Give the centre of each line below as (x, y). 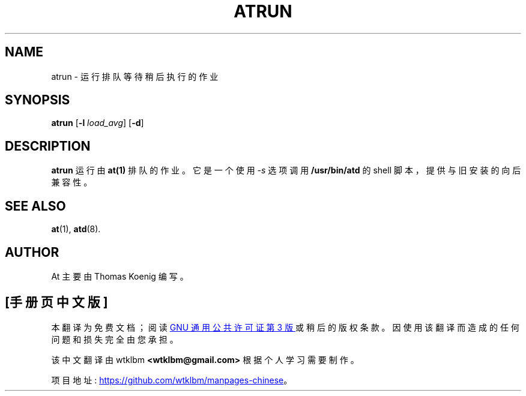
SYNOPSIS (38, 100)
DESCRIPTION (48, 146)
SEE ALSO (35, 206)
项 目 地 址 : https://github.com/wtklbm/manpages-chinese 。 (172, 380)
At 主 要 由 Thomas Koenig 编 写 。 (120, 276)
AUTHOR (32, 252)
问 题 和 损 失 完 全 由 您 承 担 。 (115, 339)
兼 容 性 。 (72, 182)
